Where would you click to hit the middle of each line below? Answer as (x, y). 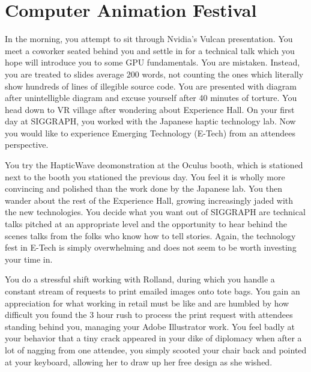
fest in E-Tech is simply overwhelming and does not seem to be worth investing (151, 247)
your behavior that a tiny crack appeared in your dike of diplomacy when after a (153, 338)
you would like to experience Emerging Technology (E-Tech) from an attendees (150, 133)
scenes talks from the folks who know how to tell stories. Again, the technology (150, 235)
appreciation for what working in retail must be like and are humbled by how (147, 303)
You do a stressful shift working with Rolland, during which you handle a (140, 279)
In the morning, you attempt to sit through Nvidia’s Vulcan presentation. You (149, 39)
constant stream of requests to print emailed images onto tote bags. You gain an (152, 291)
